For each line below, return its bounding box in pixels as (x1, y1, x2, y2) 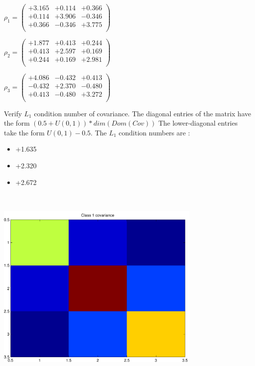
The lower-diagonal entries (158, 118, 238, 128)
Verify (4, 108, 22, 118)
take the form (4, 127, 45, 137)
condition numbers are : (119, 127, 190, 137)
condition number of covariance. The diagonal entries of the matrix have (34, 108, 251, 118)
